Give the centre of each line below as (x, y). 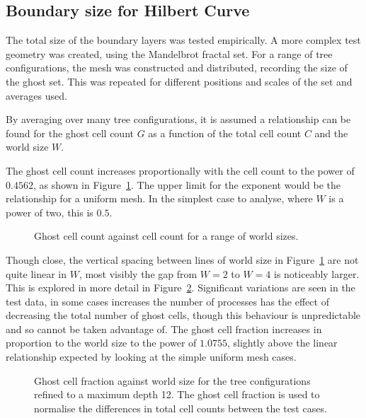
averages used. (36, 95)
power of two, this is (50, 212)
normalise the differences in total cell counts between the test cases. (181, 408)
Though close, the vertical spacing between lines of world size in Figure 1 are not (182, 259)
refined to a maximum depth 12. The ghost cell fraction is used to (177, 394)
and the (331, 133)
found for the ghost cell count (70, 133)
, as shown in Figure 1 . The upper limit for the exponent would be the (187, 184)
